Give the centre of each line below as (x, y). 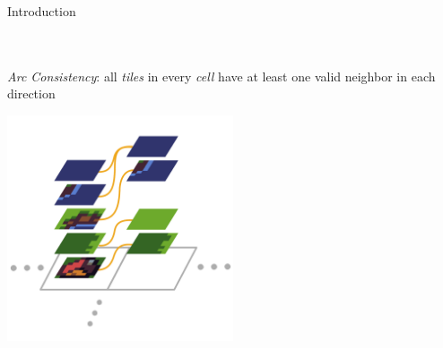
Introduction (42, 11)
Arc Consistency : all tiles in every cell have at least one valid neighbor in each (221, 76)
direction (31, 93)
